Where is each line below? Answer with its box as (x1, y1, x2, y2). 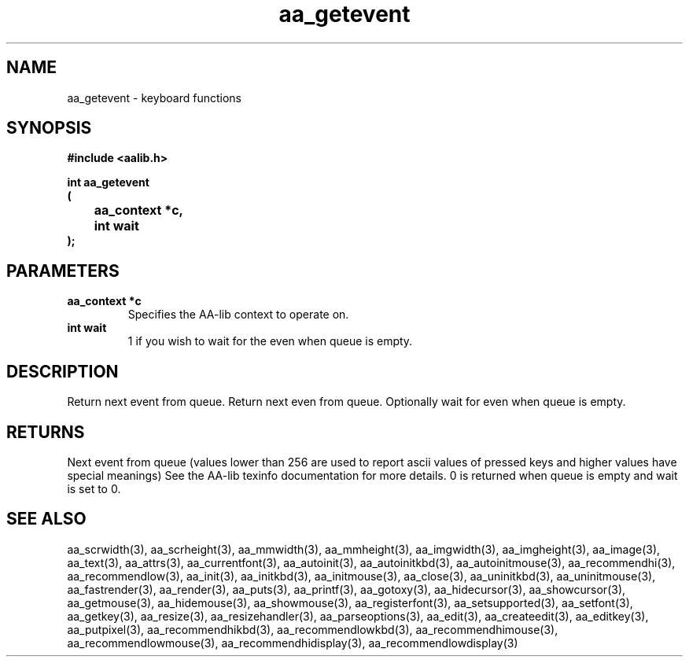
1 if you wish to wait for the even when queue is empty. (127, 334, 413, 348)
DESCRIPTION (6, 361, 119, 381)
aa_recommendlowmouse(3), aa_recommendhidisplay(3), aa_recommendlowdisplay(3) (67, 635, 518, 650)
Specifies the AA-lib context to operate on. (127, 308, 349, 322)
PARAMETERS (6, 260, 120, 281)
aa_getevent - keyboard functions (67, 90, 241, 105)
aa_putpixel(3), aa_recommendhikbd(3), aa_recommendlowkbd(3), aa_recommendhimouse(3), (67, 622, 558, 636)
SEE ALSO (6, 509, 87, 529)
